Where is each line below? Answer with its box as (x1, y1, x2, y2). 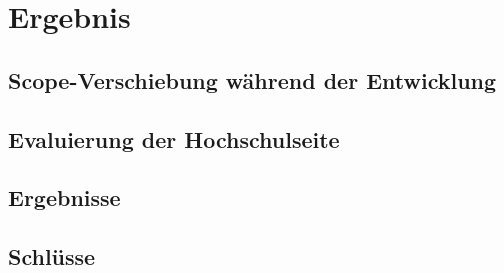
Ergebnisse (8, 182, 121, 213)
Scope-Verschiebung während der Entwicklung (8, 64, 497, 95)
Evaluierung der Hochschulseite (8, 123, 340, 154)
